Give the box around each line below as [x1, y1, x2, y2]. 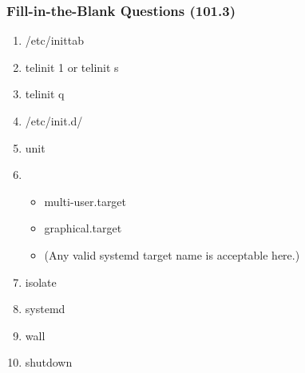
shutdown [25, 354, 73, 371]
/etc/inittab [25, 32, 84, 49]
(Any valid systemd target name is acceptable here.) [44, 246, 300, 263]
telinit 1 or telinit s [25, 58, 119, 75]
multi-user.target [44, 192, 127, 209]
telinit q [25, 85, 65, 102]
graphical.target [44, 220, 122, 236]
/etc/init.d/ [25, 113, 83, 129]
